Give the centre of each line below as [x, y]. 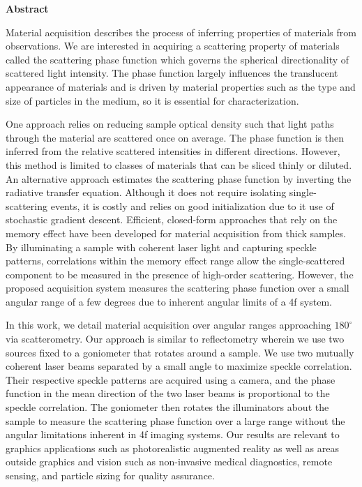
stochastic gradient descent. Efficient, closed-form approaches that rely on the [172, 219]
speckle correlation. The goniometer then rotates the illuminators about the [167, 407]
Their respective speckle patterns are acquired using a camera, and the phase [171, 379]
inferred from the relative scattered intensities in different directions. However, [173, 151]
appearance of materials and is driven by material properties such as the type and [181, 86]
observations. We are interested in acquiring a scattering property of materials [173, 46]
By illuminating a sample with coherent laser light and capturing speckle [161, 247]
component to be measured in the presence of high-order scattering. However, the [180, 274]
